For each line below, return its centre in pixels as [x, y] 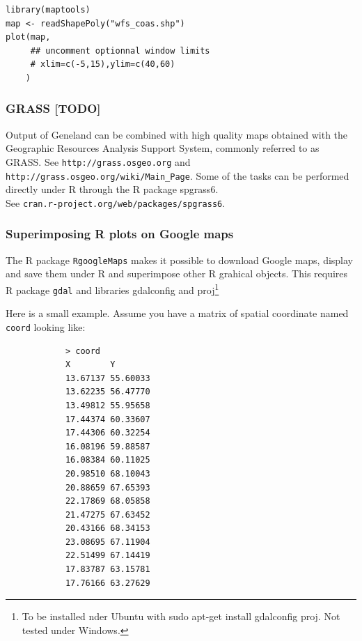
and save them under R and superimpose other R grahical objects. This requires [177, 273]
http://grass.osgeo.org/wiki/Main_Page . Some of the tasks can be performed [178, 175]
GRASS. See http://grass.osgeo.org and [98, 161]
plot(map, [28, 37]
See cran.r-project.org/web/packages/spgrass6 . [116, 202]
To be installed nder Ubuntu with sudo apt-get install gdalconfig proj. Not [181, 616]
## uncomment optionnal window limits [120, 51]
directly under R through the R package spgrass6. [112, 189]
